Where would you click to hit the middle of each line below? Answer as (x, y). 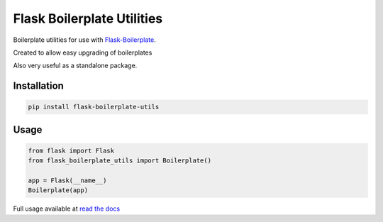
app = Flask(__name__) (67, 181)
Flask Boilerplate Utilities (88, 18)
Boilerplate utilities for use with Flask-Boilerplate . (84, 40)
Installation (38, 86)
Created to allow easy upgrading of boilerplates (83, 52)
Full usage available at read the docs (67, 209)
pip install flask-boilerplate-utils (94, 107)
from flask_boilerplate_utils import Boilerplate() (120, 161)
